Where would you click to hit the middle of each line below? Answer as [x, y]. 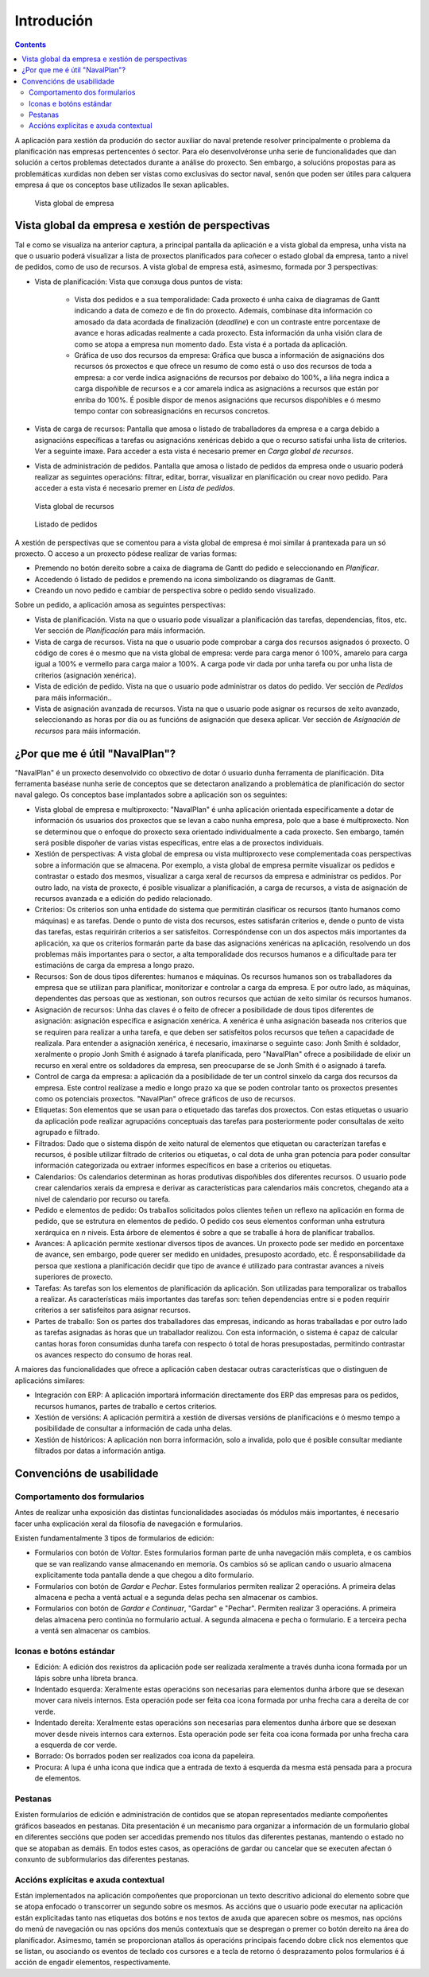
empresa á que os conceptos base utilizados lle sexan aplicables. [122, 185]
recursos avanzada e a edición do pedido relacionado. [124, 898]
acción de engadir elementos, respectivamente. [93, 1962]
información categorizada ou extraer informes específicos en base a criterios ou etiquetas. [184, 1166]
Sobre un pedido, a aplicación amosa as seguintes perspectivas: [120, 605]
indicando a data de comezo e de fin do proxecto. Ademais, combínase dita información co [223, 311]
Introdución [54, 21]
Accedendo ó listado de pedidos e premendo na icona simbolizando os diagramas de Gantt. [185, 579]
